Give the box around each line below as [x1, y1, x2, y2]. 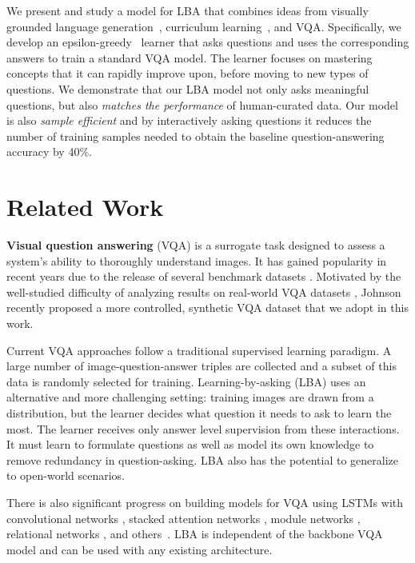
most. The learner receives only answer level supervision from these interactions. [6, 420, 400, 437]
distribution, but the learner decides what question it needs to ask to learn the [6, 405, 392, 421]
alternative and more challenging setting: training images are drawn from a [6, 389, 374, 405]
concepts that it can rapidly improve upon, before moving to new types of [6, 65, 369, 82]
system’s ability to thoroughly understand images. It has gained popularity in [6, 252, 387, 269]
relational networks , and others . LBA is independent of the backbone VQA [6, 525, 383, 542]
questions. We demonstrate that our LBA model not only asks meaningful [6, 80, 369, 97]
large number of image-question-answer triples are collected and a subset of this [6, 357, 397, 374]
